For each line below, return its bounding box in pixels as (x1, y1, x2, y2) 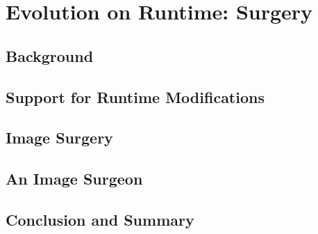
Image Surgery (6, 127, 113, 148)
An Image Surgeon (6, 168, 143, 189)
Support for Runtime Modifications (6, 86, 265, 107)
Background (6, 45, 94, 66)
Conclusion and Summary (6, 208, 194, 230)
